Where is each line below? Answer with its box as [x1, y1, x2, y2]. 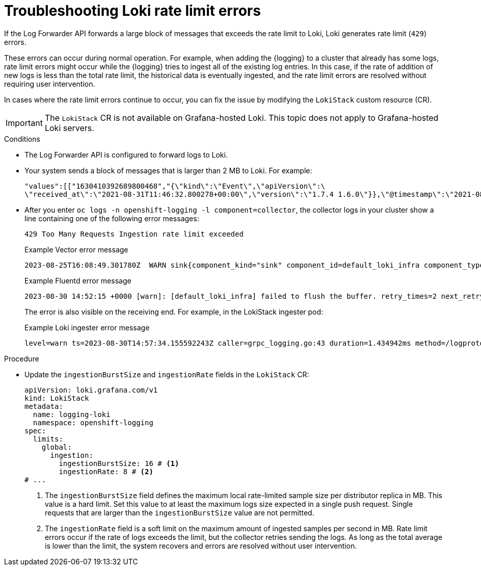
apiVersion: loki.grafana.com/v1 [24, 385, 158, 394]
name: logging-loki [33, 410, 111, 419]
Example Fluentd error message [24, 276, 131, 285]
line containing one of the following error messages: [24, 214, 199, 223]
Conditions [4, 134, 40, 143]
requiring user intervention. [4, 79, 95, 88]
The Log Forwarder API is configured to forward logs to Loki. [24, 150, 228, 159]
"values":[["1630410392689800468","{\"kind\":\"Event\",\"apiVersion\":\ [24, 182, 326, 190]
